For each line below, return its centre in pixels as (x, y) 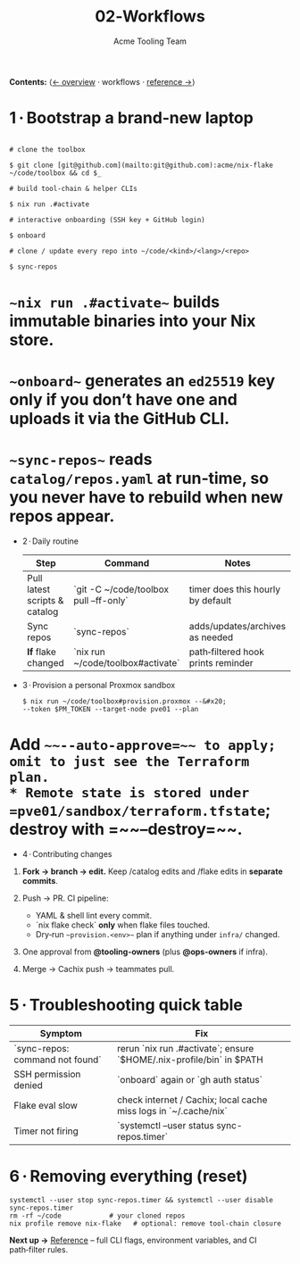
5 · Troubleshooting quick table (126, 1005)
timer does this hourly (235, 589)
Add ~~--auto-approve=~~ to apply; (143, 745)
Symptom (61, 1034)
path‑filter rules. (39, 1250)
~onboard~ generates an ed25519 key (142, 381)
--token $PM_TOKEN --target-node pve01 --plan (110, 710)
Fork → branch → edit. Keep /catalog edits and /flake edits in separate (152, 871)
